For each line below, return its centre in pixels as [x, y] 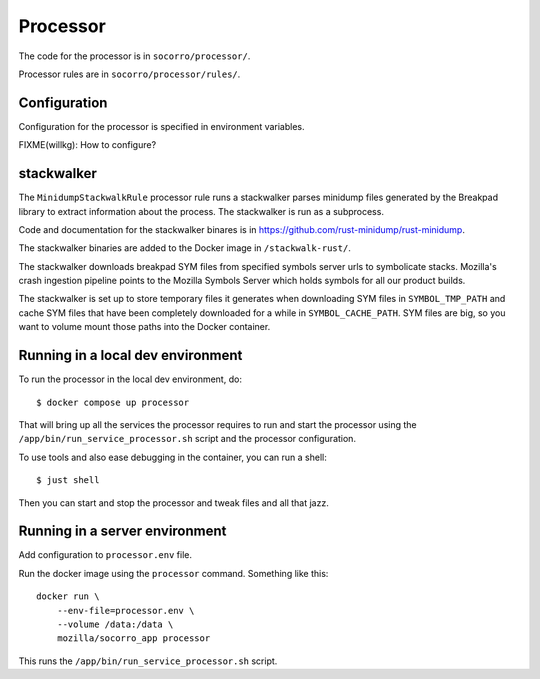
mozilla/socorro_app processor [133, 638]
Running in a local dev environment [130, 355]
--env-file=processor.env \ [125, 610]
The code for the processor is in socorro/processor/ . [134, 56]
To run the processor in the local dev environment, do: [130, 379]
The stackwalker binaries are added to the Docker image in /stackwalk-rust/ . [185, 248]
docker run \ [68, 596]
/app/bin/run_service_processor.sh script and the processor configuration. [187, 439]
